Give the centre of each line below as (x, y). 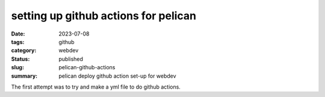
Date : (18, 34)
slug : (17, 67)
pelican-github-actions (87, 67)
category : (24, 51)
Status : (20, 59)
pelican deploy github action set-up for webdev (118, 76)
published (71, 59)
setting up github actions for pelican (104, 16)
